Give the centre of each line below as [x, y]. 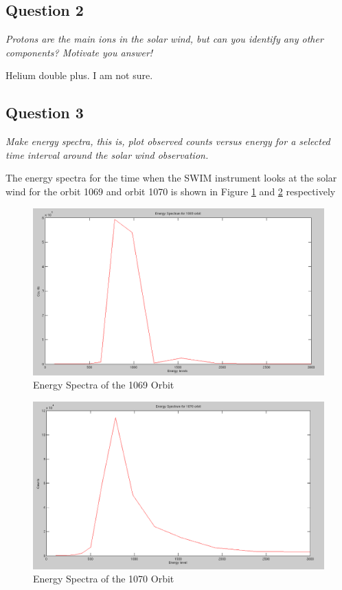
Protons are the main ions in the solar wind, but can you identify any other [164, 39]
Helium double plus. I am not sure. [79, 75]
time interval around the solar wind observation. [107, 154]
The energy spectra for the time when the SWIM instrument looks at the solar [171, 178]
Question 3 [45, 112]
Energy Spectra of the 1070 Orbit [104, 579]
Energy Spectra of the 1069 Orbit [104, 385]
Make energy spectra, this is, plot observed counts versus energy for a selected [168, 141]
